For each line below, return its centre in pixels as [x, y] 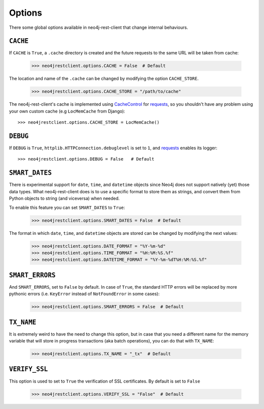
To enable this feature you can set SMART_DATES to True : [67, 207]
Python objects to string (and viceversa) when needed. [64, 199]
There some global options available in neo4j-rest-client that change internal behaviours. [99, 27]
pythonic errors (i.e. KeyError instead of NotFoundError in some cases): [84, 294]
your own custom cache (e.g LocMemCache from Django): [67, 111]
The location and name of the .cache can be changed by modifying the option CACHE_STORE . [104, 79]
